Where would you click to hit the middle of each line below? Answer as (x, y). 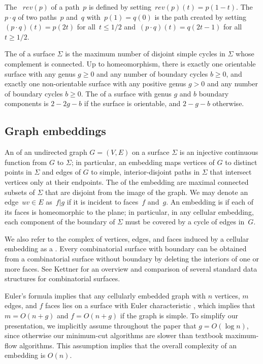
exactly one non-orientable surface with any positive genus (95, 84)
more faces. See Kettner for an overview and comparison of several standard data (131, 268)
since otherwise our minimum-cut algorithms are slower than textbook (114, 335)
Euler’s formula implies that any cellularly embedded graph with (105, 295)
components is (27, 103)
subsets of (20, 192)
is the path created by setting (201, 16)
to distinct (241, 162)
